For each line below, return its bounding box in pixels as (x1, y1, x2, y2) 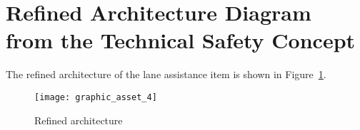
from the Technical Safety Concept (6, 26, 356, 55)
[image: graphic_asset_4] (34, 92, 157, 102)
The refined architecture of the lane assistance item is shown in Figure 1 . (6, 67, 326, 82)
